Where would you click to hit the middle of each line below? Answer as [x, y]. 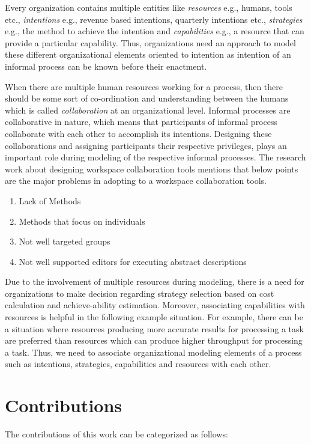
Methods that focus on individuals [82, 221]
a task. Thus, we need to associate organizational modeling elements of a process [153, 352]
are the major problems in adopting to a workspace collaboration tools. [136, 181]
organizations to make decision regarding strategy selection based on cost [140, 293]
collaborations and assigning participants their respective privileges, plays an [146, 145]
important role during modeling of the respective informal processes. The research [155, 157]
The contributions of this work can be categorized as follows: [116, 434]
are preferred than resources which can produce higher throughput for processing [154, 340]
